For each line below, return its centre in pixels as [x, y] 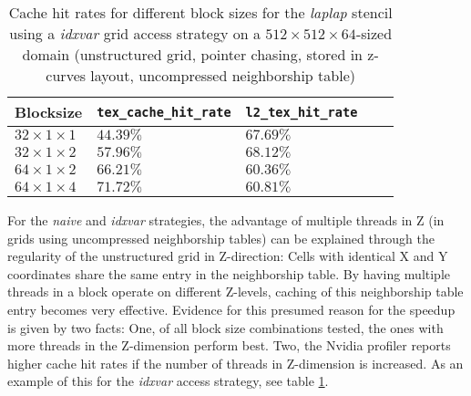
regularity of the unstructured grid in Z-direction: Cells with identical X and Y [228, 256]
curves [66, 75]
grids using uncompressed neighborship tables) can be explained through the [221, 238]
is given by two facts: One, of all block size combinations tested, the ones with [225, 327]
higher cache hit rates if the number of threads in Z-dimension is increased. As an [235, 363]
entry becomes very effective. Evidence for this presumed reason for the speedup [231, 309]
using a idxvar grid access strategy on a [135, 33]
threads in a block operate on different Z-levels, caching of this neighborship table [235, 292]
